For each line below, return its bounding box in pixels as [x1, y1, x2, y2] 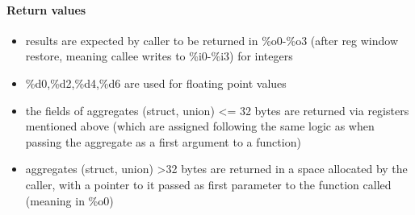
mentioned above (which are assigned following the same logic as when [25, 118, 375, 134]
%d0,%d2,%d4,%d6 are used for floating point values [25, 74, 287, 91]
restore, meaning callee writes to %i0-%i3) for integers [25, 48, 293, 64]
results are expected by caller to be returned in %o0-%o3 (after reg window [25, 31, 399, 48]
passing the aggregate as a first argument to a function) [25, 133, 301, 150]
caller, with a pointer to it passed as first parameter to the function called [25, 176, 392, 192]
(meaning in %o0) [25, 192, 114, 209]
